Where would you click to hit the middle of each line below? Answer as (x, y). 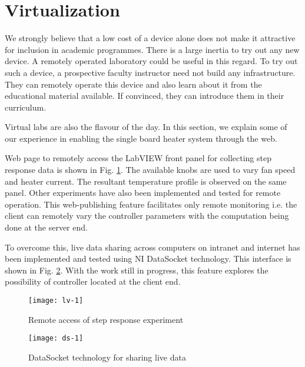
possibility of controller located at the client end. (93, 281)
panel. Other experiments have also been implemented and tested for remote (143, 193)
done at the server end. (46, 227)
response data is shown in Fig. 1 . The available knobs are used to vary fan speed (150, 170)
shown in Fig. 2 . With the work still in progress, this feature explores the (137, 270)
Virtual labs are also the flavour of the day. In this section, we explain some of (146, 127)
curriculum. (26, 107)
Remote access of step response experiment (106, 319)
